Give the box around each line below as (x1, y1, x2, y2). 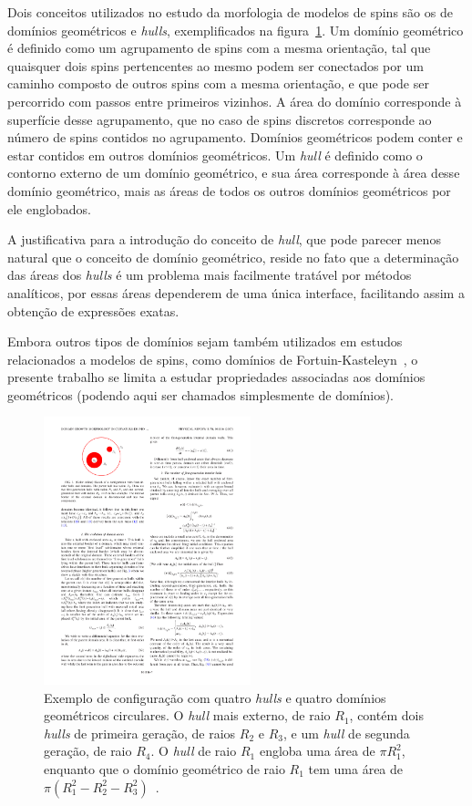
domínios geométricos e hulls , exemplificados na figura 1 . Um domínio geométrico (7, 20, 464, 39)
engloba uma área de (259, 741, 375, 760)
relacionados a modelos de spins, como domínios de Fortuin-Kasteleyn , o (7, 349, 418, 368)
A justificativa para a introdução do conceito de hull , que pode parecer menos (7, 230, 441, 249)
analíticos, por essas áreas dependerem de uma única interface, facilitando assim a (7, 283, 465, 302)
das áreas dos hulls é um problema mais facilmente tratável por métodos (7, 265, 412, 284)
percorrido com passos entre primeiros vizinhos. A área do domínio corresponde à (7, 91, 462, 110)
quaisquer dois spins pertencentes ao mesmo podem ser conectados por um (7, 56, 424, 75)
